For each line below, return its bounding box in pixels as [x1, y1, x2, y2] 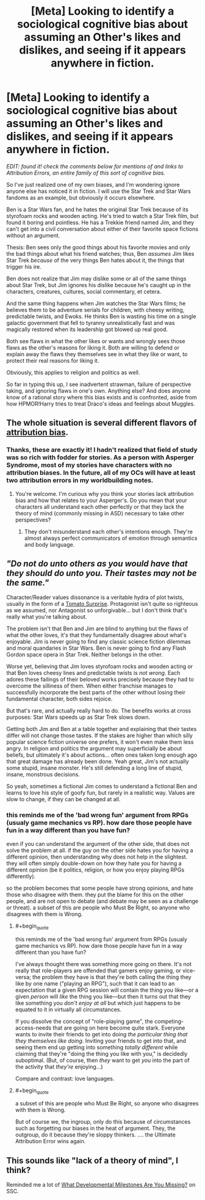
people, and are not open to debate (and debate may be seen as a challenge [6, 897, 199, 904]
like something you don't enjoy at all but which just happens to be [15, 999, 181, 1006]
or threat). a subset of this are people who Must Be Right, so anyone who [6, 904, 190, 911]
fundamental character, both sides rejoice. [6, 695, 113, 703]
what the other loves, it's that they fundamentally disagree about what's [6, 631, 187, 639]
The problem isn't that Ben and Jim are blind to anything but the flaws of [6, 625, 189, 633]
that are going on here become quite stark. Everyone [52, 1024, 185, 1031]
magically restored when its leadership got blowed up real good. [6, 325, 168, 333]
